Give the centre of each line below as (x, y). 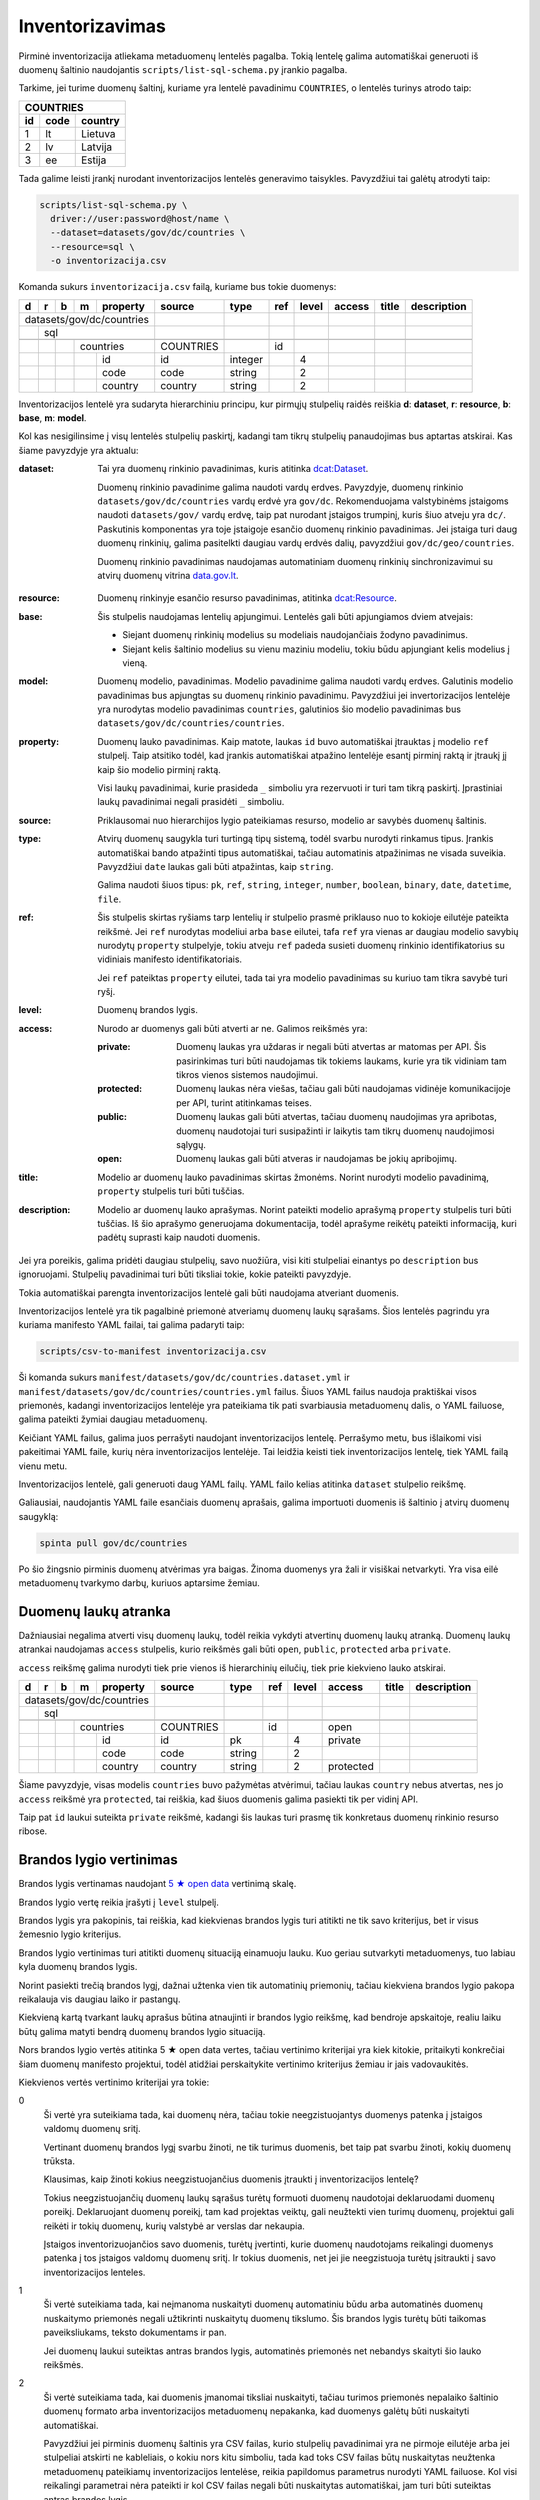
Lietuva (98, 133)
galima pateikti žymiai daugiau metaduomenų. (113, 1419)
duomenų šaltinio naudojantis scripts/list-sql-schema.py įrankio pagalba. (183, 69)
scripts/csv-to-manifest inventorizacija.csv (153, 1351)
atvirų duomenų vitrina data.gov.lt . (168, 575)
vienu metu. (43, 1466)
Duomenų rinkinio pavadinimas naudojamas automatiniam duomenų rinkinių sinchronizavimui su (295, 561)
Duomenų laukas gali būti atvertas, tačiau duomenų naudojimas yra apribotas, (336, 1117)
